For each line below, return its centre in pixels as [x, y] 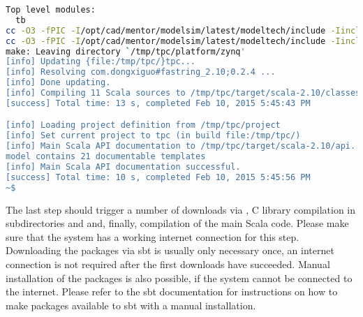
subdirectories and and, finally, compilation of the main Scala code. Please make [177, 223]
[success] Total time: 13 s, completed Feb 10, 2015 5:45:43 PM [158, 103]
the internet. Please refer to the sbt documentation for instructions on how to [172, 292]
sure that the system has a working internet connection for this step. [153, 236]
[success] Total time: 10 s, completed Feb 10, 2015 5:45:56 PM [158, 177]
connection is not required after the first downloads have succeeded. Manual [168, 264]
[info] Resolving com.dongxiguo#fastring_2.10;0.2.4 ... [141, 72]
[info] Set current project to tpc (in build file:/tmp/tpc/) [153, 136]
